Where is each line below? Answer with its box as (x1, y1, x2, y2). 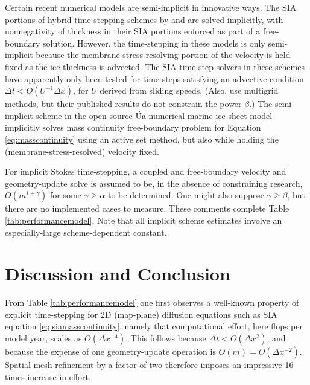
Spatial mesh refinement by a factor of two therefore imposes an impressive (5, 358, 282, 370)
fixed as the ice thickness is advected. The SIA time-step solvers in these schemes (5, 60, 305, 73)
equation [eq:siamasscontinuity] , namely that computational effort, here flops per (5, 320, 303, 332)
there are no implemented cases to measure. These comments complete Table (5, 202, 289, 215)
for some (49, 189, 81, 201)
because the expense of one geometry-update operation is (5, 345, 216, 357)
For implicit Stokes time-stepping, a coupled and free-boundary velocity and (5, 165, 286, 178)
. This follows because (125, 332, 206, 344)
